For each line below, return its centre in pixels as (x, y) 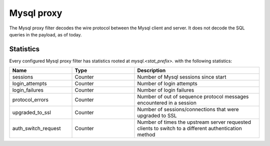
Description (151, 71)
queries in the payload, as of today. (45, 34)
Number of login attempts (167, 84)
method (146, 135)
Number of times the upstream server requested (194, 122)
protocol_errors (30, 100)
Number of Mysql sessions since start (182, 77)
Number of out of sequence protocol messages (193, 97)
